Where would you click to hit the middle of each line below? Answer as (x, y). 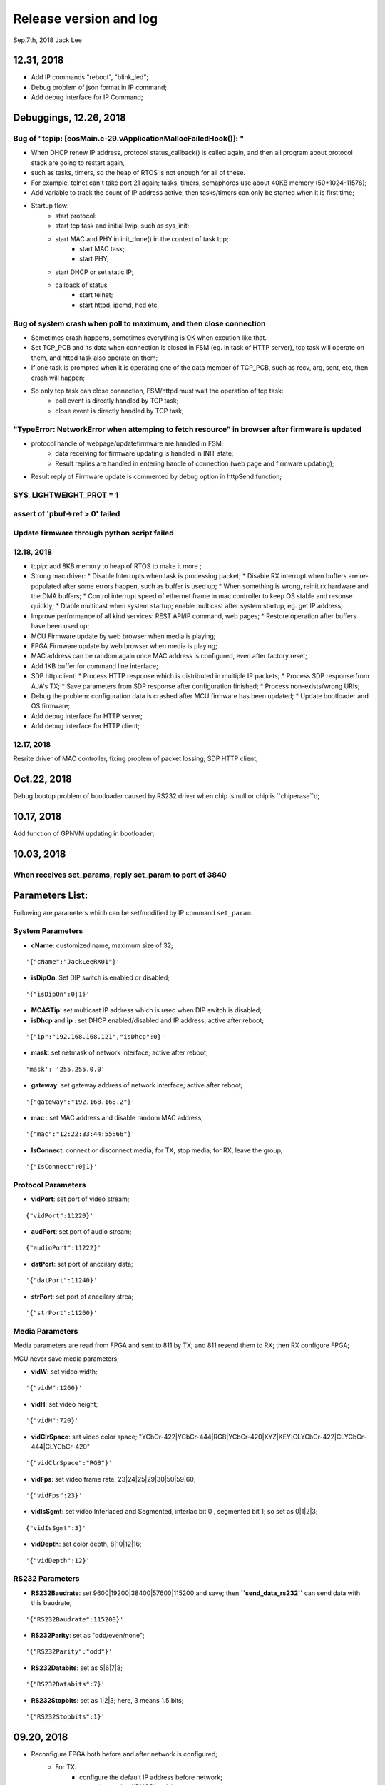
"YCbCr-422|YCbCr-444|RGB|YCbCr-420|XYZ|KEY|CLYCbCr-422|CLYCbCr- (252, 1437)
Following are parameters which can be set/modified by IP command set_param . (133, 912)
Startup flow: (50, 206)
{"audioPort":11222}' (63, 1248)
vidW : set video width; (64, 1372)
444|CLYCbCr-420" (61, 1447)
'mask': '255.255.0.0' (66, 1069)
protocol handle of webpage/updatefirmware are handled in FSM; (127, 443)
